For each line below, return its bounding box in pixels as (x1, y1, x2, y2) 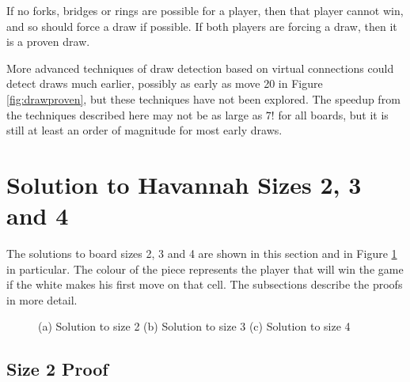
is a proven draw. (6, 33, 90, 50)
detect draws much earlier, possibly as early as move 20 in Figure (6, 75, 323, 92)
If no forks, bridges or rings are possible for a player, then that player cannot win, (6, 2, 404, 18)
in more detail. (6, 291, 78, 308)
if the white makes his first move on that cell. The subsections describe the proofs (6, 276, 403, 293)
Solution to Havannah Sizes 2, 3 (6, 168, 362, 200)
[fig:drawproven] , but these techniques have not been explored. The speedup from (6, 90, 401, 107)
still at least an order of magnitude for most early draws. (6, 122, 283, 138)
